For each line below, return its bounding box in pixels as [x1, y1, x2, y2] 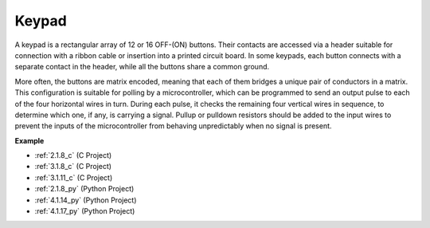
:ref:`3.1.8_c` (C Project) [34, 162, 111, 171]
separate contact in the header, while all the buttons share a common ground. [14, 62, 270, 72]
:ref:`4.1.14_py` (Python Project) [34, 195, 137, 205]
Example [14, 136, 45, 145]
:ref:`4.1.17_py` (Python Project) [34, 206, 135, 216]
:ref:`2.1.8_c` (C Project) [34, 151, 112, 160]
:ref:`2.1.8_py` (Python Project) [34, 184, 135, 194]
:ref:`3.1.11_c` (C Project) [34, 172, 113, 183]
